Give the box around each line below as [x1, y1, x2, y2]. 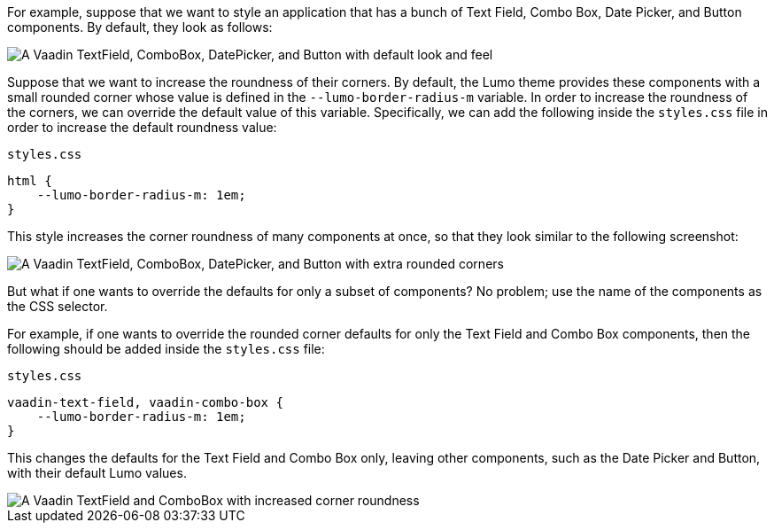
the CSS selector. [7, 299, 108, 314]
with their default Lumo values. [7, 465, 187, 480]
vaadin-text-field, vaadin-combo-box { [7, 395, 283, 409]
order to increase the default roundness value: [7, 120, 277, 135]
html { [7, 174, 52, 188]
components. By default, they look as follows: [7, 19, 273, 35]
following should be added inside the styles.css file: [7, 341, 325, 356]
